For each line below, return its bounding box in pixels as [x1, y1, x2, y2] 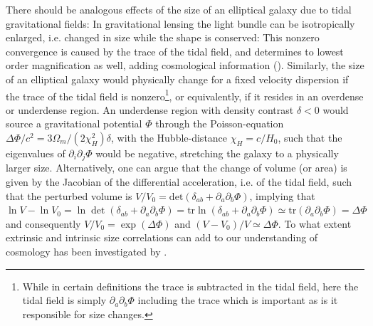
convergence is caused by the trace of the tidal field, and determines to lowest [6, 43, 344, 58]
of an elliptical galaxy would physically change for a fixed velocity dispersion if [6, 71, 349, 86]
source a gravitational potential [6, 116, 142, 131]
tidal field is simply [22, 293, 107, 307]
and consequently [6, 216, 81, 231]
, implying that [249, 188, 315, 203]
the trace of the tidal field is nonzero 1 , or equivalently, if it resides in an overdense [6, 86, 364, 103]
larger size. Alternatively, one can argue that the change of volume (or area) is [6, 160, 347, 175]
